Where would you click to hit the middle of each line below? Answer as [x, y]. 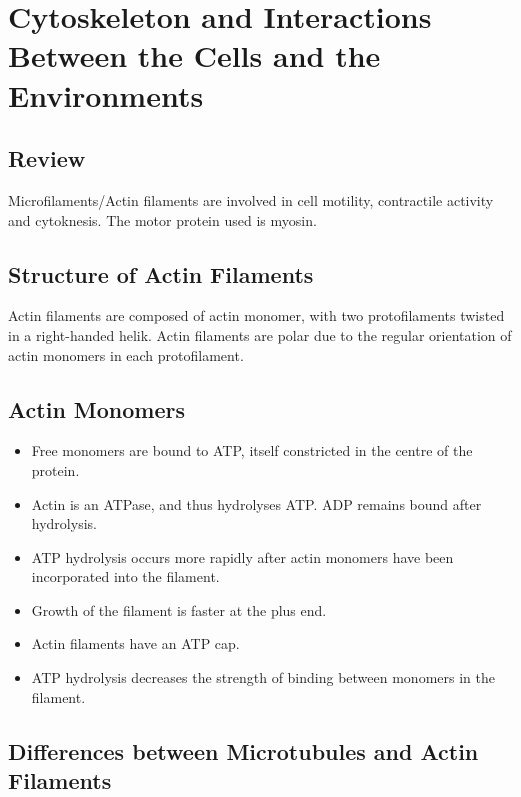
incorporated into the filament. [125, 576]
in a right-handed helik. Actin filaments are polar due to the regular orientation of [260, 334]
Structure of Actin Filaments [161, 273]
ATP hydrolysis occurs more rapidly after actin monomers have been [242, 556]
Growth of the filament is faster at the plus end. [179, 609]
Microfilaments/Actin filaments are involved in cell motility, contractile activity [251, 199]
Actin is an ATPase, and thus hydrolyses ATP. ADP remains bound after [256, 503]
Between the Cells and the [194, 55]
